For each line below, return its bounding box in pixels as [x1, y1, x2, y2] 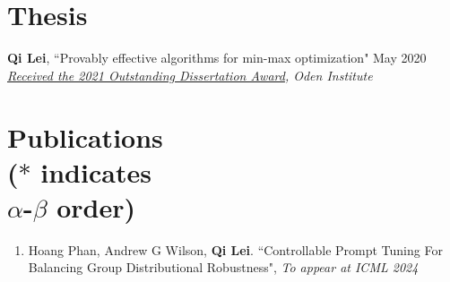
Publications [7, 118, 163, 155]
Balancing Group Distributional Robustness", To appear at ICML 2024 [28, 258, 419, 277]
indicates [40, 153, 151, 190]
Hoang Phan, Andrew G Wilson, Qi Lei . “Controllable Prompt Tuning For [28, 240, 443, 259]
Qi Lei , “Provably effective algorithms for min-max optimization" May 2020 [7, 48, 427, 67]
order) [56, 188, 136, 225]
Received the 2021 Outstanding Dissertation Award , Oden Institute [7, 65, 373, 84]
